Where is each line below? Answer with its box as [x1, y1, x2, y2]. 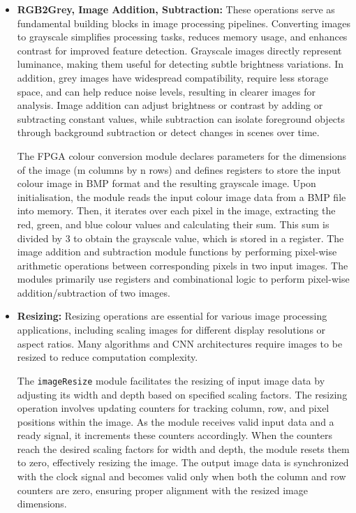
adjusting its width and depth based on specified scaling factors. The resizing [17, 387, 348, 401]
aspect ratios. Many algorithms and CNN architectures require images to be [17, 336, 343, 350]
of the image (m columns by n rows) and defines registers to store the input [17, 162, 341, 177]
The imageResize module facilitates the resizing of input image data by [17, 373, 325, 387]
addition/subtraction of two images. [17, 285, 170, 299]
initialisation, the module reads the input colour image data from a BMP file [17, 189, 346, 204]
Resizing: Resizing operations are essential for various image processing [17, 308, 327, 323]
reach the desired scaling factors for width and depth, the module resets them [17, 441, 350, 456]
